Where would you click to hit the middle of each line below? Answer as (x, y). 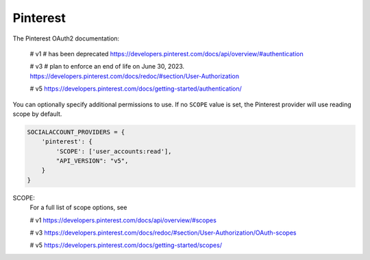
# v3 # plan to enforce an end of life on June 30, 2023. (107, 67)
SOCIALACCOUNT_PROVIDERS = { (76, 132)
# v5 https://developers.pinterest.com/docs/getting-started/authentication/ (136, 88)
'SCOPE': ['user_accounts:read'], (114, 151)
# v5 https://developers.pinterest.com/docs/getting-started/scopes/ (126, 245)
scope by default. (37, 114)
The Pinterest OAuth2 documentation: (66, 38)
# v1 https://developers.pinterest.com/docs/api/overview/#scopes (123, 220)
